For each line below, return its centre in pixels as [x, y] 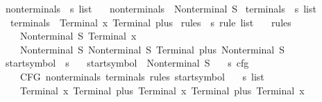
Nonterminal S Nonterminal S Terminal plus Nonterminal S [152, 49]
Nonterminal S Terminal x [78, 36]
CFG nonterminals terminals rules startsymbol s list [142, 76]
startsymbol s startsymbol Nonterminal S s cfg [127, 63]
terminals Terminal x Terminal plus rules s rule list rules [151, 22]
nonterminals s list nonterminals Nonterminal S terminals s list [161, 8]
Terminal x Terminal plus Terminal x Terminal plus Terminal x [162, 90]
